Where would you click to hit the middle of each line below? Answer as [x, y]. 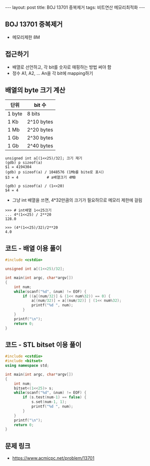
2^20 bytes [40, 130]
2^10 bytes [40, 122]
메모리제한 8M [26, 37]
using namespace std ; [27, 366]
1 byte [15, 114]
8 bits [33, 114]
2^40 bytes [40, 146]
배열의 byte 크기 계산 [35, 90]
